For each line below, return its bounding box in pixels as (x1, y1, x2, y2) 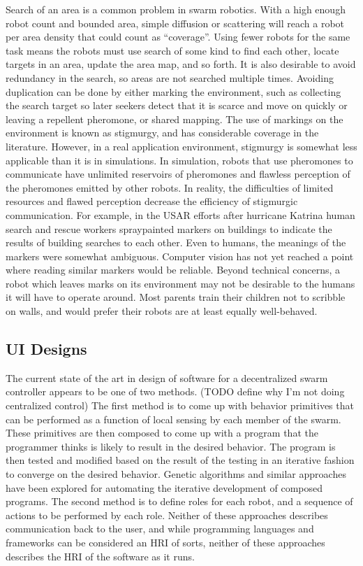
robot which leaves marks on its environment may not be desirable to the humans (6, 276, 355, 290)
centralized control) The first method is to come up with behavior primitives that (6, 398, 354, 413)
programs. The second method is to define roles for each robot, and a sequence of (6, 494, 353, 509)
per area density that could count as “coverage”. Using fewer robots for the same (6, 29, 350, 44)
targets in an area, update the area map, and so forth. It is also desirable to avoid (6, 57, 356, 71)
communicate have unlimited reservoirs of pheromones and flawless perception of (6, 167, 350, 181)
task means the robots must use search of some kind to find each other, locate (6, 43, 339, 57)
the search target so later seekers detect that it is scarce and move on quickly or (6, 98, 348, 113)
